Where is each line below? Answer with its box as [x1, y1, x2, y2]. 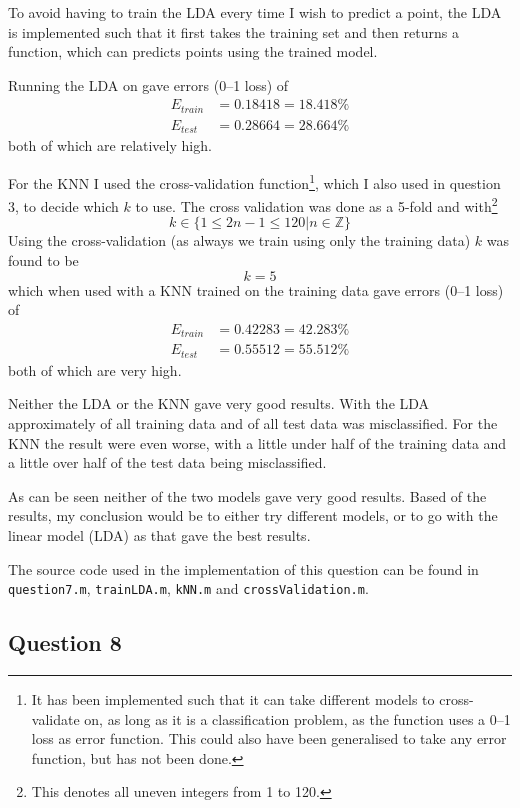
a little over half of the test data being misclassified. [8, 452, 327, 473]
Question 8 [8, 627, 122, 658]
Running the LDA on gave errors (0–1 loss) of [8, 74, 289, 95]
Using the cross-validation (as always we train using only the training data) [8, 230, 471, 251]
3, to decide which [8, 195, 119, 216]
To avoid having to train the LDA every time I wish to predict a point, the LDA [8, 2, 502, 22]
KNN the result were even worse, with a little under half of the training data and [8, 432, 507, 453]
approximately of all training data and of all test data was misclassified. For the [8, 412, 498, 433]
